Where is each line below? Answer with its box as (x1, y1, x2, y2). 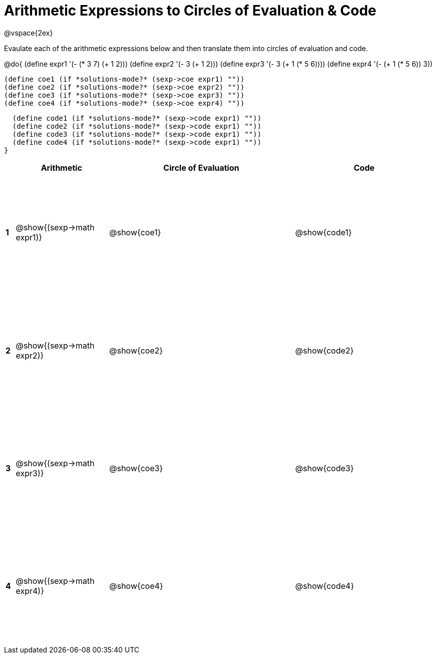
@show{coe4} (109, 581, 163, 591)
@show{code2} (295, 345, 354, 356)
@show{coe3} (109, 463, 163, 474)
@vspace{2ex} (4, 28, 53, 37)
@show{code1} (295, 227, 352, 238)
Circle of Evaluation (163, 162, 239, 173)
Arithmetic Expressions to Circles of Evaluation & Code (4, 2, 376, 19)
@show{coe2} (109, 345, 163, 356)
